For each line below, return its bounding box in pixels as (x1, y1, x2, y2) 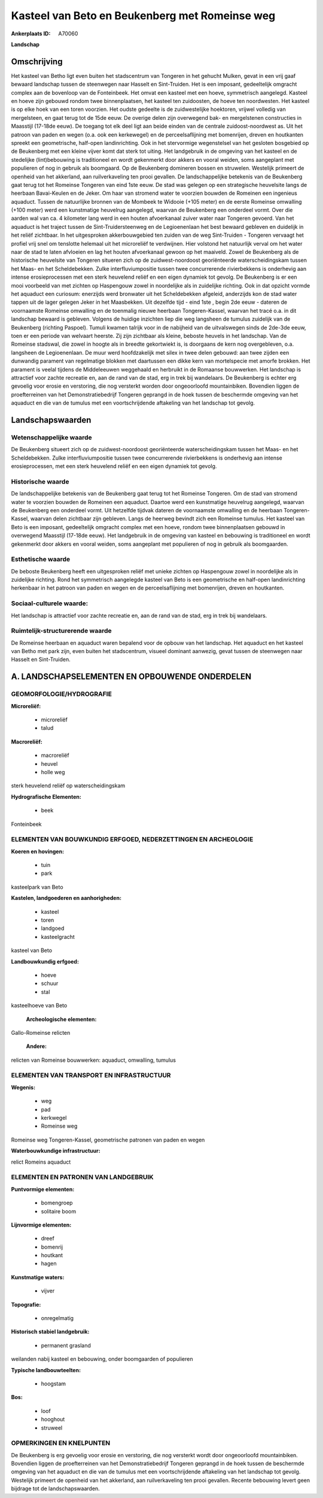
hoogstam (41, 1380, 66, 1387)
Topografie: (11, 1301, 41, 1308)
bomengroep (41, 1199, 73, 1207)
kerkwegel (41, 1115, 67, 1122)
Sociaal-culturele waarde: (11, 599, 89, 608)
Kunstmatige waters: (11, 1273, 65, 1280)
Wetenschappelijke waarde (11, 433, 92, 442)
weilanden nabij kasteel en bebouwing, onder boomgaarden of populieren (11, 1355, 193, 1363)
